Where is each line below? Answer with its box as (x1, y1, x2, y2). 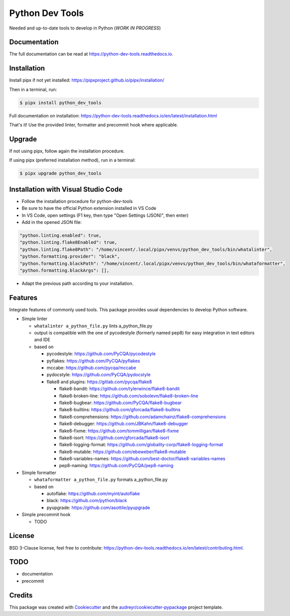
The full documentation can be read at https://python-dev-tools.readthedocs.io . (9, 51, 173, 57)
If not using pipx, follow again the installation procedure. (9, 148, 125, 154)
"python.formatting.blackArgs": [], (19, 268, 110, 273)
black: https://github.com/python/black (46, 498, 127, 504)
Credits (9, 591, 33, 600)
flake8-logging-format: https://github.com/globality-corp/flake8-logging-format (59, 442, 223, 448)
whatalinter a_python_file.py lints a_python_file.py (34, 323, 153, 329)
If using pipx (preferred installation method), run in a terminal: (9, 157, 136, 163)
